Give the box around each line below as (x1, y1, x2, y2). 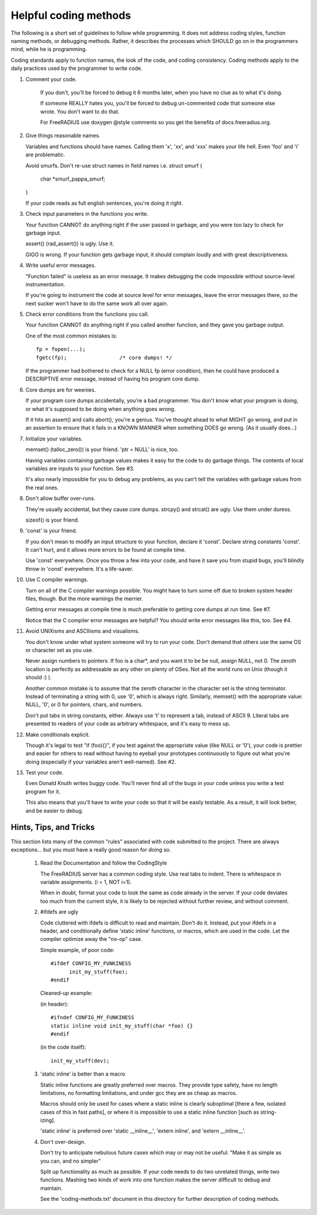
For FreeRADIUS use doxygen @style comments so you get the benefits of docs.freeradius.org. (40, 119, 271, 126)
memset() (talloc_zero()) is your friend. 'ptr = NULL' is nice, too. (25, 446, 179, 453)
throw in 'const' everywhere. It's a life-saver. (25, 565, 134, 572)
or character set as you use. (25, 646, 94, 653)
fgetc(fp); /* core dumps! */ (36, 354, 173, 361)
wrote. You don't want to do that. (40, 108, 120, 115)
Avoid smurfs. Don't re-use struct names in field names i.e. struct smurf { (25, 162, 203, 169)
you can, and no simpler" (40, 1157, 101, 1164)
